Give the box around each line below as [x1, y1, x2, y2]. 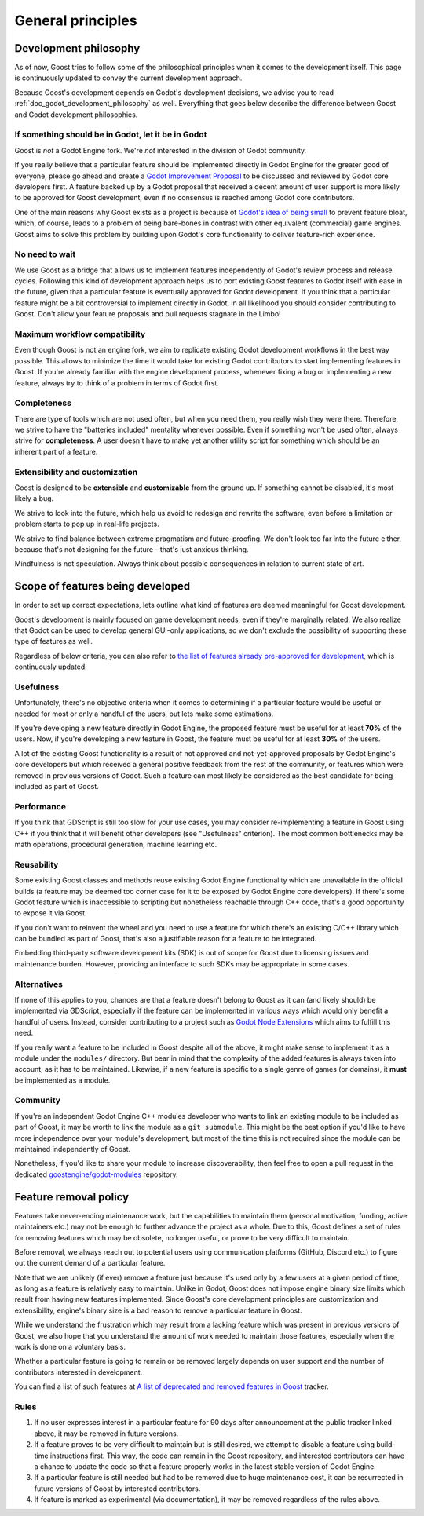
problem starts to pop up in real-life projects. [14, 519, 160, 529]
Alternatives [14, 978, 63, 989]
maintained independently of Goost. [14, 1145, 131, 1154]
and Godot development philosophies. [14, 110, 138, 119]
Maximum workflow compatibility [14, 328, 146, 339]
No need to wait [14, 249, 76, 260]
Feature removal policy [14, 1190, 130, 1204]
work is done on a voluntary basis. [14, 1342, 126, 1352]
